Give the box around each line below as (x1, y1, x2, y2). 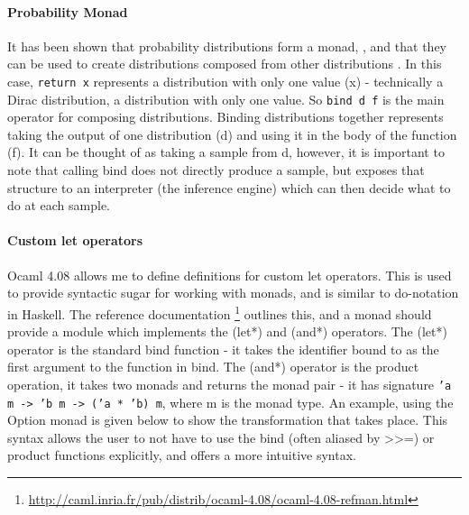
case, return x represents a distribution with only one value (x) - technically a (7, 71, 444, 90)
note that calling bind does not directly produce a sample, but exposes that (7, 161, 425, 179)
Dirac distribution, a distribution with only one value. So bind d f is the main (7, 89, 445, 108)
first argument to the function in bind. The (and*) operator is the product (7, 357, 419, 376)
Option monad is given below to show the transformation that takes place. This (7, 410, 448, 429)
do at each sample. (7, 196, 111, 215)
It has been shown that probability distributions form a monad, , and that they (7, 36, 446, 55)
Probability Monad (7, 2, 128, 21)
